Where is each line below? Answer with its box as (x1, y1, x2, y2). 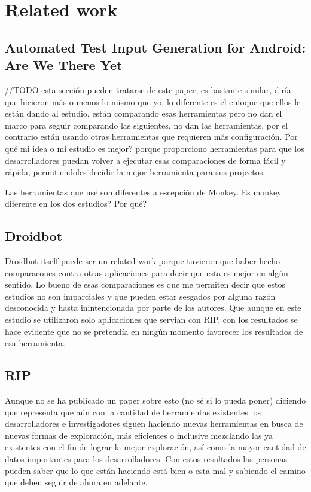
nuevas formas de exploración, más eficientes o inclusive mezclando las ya (5, 429, 273, 441)
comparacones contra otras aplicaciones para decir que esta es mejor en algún (5, 266, 288, 279)
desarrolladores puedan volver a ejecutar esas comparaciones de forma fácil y (5, 154, 286, 166)
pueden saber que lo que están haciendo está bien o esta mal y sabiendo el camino (5, 464, 306, 476)
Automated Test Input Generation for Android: (5, 38, 306, 56)
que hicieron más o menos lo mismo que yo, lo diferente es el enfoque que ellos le (5, 95, 301, 108)
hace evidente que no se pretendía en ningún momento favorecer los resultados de (5, 325, 303, 337)
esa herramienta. (5, 337, 65, 349)
